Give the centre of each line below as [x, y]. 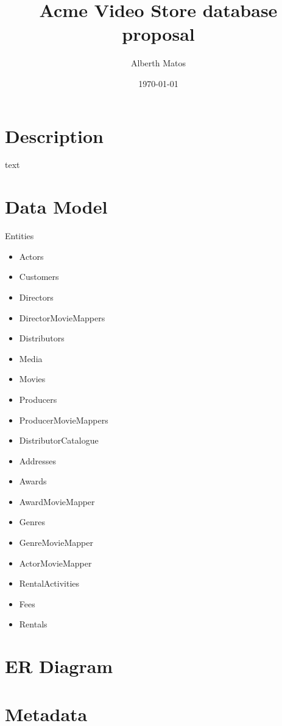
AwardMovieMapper [57, 501]
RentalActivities [49, 583]
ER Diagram [59, 666]
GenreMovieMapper [56, 543]
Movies [32, 379]
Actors [31, 256]
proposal [158, 34]
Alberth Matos [158, 63]
